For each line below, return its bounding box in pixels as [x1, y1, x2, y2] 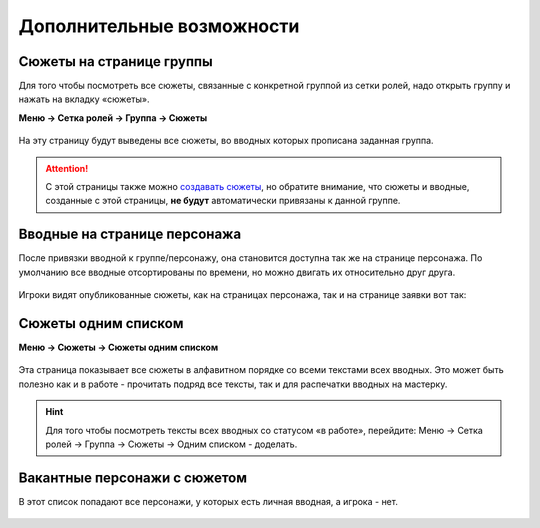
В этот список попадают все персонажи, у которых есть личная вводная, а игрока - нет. [18, 495, 399, 507]
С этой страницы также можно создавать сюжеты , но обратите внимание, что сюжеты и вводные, [45, 181, 470, 193]
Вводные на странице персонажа [18, 226, 242, 243]
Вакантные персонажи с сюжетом [18, 469, 248, 486]
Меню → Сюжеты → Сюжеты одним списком [18, 341, 219, 353]
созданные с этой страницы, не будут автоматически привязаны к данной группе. [45, 195, 401, 207]
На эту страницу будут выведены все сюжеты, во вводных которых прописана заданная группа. [18, 135, 434, 147]
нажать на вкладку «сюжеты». [18, 93, 150, 105]
